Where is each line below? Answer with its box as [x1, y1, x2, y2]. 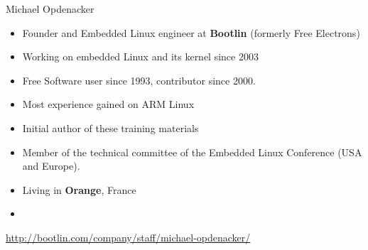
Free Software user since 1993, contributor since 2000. [22, 72, 256, 87]
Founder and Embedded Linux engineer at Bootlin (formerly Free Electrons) [22, 25, 360, 40]
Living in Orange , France [22, 182, 136, 197]
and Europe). [22, 158, 80, 173]
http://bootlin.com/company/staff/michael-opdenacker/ [6, 229, 251, 244]
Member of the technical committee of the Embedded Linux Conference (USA [22, 144, 362, 159]
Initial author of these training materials [22, 120, 199, 135]
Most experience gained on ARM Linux [22, 97, 195, 112]
